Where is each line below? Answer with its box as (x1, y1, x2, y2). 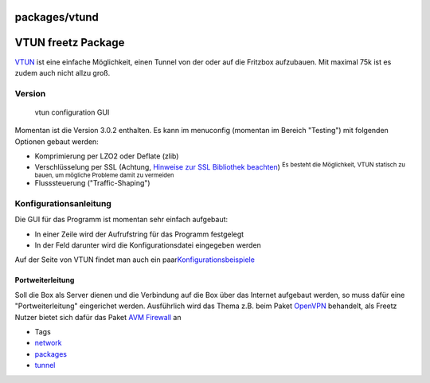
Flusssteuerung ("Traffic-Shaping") (34, 178, 150, 188)
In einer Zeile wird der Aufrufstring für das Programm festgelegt (34, 229, 244, 239)
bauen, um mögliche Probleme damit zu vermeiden (34, 171, 174, 179)
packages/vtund (14, 10, 100, 24)
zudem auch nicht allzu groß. (14, 68, 111, 77)
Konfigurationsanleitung (14, 197, 111, 209)
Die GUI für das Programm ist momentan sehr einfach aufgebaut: (14, 215, 229, 225)
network (34, 338, 62, 348)
